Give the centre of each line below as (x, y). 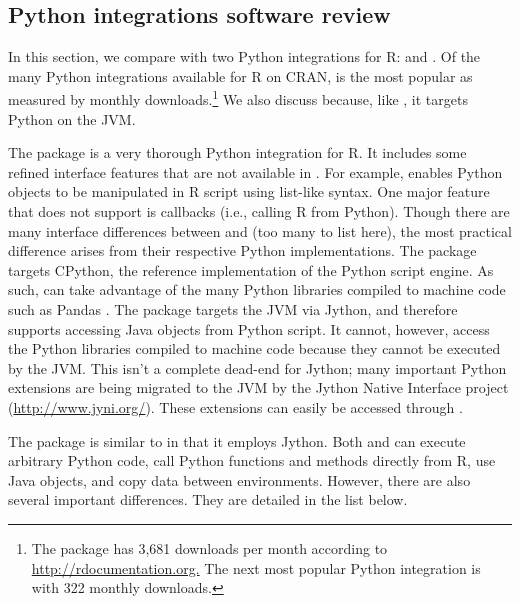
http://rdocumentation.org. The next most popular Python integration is (256, 567)
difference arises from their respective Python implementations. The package (242, 250)
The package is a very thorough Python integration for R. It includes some (237, 152)
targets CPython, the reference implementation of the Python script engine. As (251, 269)
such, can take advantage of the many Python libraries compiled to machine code (257, 289)
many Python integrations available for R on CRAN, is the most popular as (240, 75)
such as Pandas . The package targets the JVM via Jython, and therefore (233, 308)
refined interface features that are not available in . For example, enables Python (255, 171)
